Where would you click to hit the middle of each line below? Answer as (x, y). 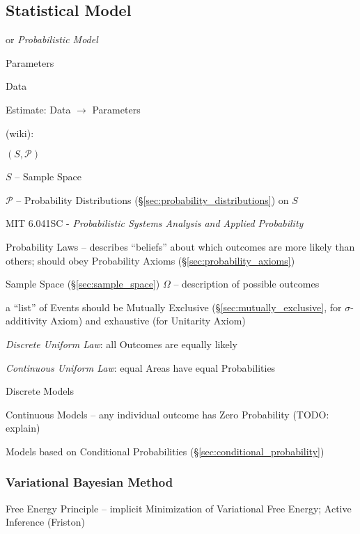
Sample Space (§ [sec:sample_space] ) (83, 284)
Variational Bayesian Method (89, 482)
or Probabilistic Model (52, 39)
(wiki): (20, 133)
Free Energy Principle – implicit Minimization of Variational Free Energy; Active (179, 508)
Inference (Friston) (45, 522)
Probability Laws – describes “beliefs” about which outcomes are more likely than (180, 246)
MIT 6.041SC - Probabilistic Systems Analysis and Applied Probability (155, 223)
